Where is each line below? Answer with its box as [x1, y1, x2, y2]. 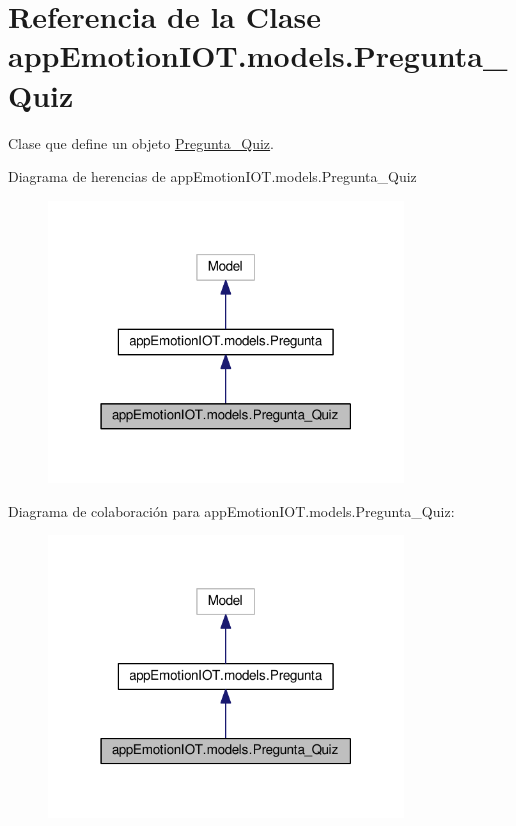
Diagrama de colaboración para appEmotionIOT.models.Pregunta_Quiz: [8, 500, 455, 521]
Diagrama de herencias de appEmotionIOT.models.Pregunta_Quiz [8, 166, 417, 187]
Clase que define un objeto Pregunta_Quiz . [8, 132, 274, 153]
